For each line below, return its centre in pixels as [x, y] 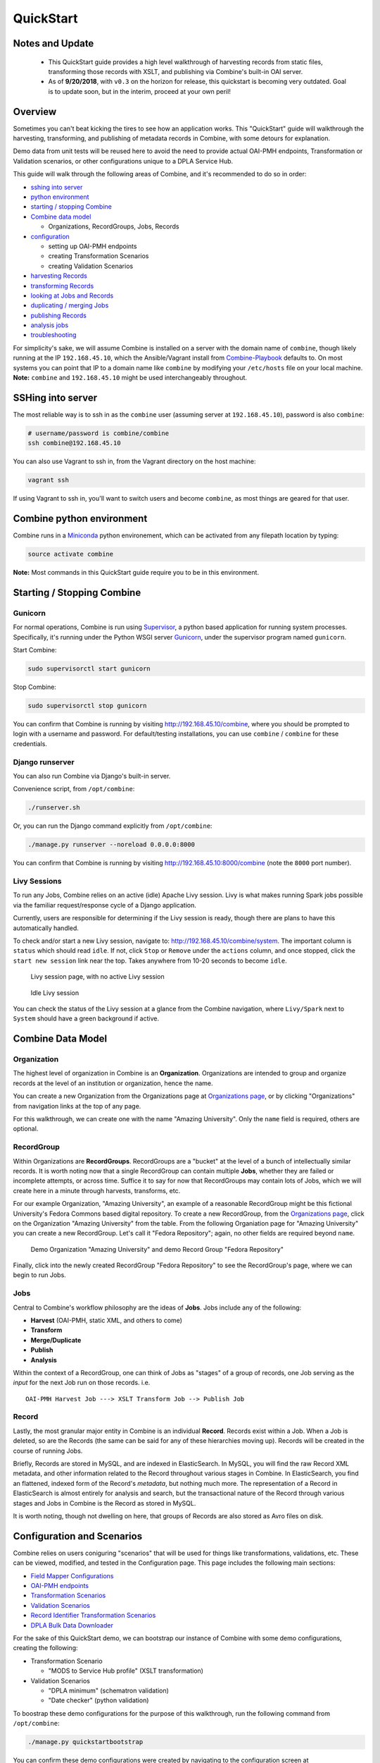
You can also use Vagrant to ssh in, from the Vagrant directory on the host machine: [134, 461]
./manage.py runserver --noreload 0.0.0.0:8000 [111, 845]
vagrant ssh [49, 480]
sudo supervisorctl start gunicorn [89, 669]
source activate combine [71, 554]
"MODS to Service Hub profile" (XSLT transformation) [126, 1671]
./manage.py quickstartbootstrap [85, 1742]
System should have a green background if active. [86, 1018]
